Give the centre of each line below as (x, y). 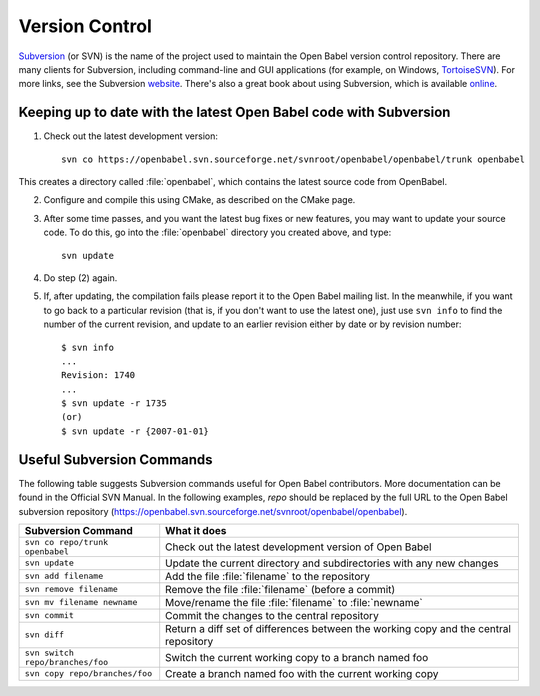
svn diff (44, 635)
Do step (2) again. (80, 277)
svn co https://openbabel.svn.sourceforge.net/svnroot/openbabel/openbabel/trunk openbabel (293, 159)
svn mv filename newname (81, 602)
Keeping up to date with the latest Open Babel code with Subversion (234, 112)
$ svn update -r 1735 (114, 403)
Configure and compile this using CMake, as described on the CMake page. (199, 200)
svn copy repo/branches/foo (88, 673)
